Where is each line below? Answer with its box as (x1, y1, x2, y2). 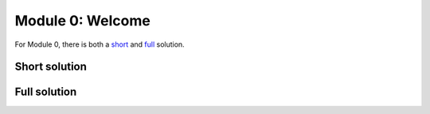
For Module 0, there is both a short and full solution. (14, 40, 185, 49)
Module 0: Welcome (14, 12, 150, 29)
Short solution (14, 60, 88, 74)
